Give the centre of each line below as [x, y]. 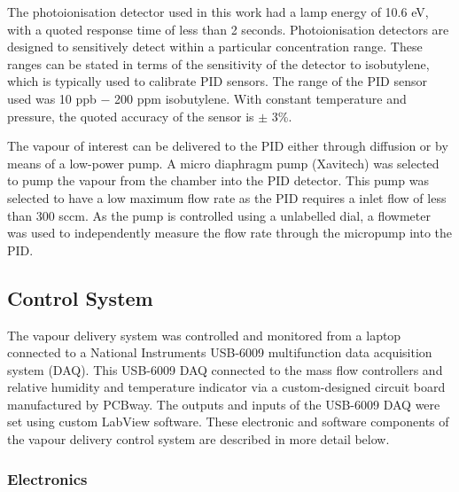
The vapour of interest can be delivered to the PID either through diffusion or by [228, 146]
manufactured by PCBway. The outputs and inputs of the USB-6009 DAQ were [224, 404]
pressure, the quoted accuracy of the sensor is [131, 116]
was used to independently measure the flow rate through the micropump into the [230, 233]
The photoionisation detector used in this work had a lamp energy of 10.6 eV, [218, 12]
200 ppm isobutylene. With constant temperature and [261, 98]
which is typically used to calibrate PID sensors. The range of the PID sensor [217, 81]
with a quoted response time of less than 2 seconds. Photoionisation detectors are [228, 29]
